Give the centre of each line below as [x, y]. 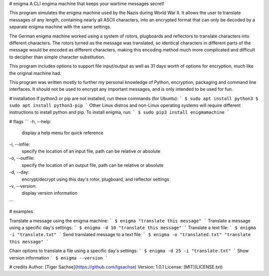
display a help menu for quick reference [63, 133]
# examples [21, 212]
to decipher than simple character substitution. [57, 57]
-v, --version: [23, 186]
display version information [50, 193]
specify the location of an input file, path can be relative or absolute [91, 151]
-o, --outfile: [22, 158]
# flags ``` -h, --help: [30, 121]
